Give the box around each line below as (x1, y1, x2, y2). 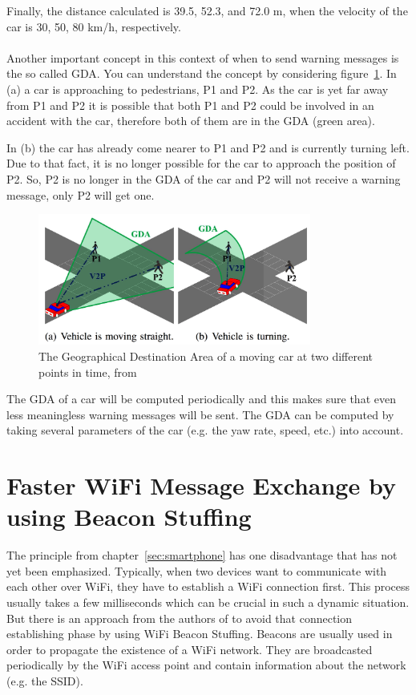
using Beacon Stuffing (6, 500, 252, 533)
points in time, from (38, 363, 137, 380)
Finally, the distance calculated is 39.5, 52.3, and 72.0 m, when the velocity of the (6, 2, 408, 18)
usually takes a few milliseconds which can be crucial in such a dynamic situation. (6, 594, 410, 611)
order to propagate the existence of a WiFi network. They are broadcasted (6, 640, 373, 657)
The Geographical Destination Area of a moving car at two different (38, 348, 374, 365)
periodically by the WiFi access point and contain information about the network (6, 657, 406, 673)
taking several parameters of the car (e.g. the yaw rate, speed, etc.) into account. (6, 422, 404, 438)
